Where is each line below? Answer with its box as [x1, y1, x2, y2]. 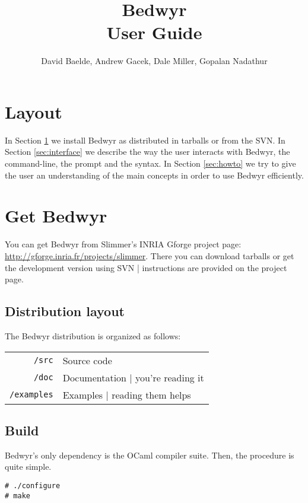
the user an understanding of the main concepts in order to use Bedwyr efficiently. [5, 168, 304, 181]
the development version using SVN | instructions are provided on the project [5, 261, 287, 273]
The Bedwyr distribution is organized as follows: [5, 329, 181, 342]
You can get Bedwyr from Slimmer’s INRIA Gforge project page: [5, 238, 242, 250]
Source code [62, 353, 112, 367]
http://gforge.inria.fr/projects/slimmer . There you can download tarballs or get [5, 249, 294, 262]
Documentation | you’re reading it [62, 370, 204, 384]
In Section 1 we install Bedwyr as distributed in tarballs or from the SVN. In [5, 133, 285, 146]
